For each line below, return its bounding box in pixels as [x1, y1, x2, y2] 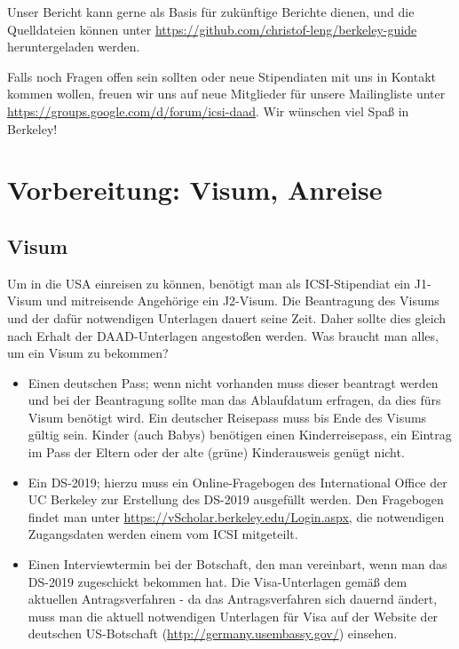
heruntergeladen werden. [7, 37, 140, 56]
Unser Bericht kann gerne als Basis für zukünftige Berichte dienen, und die [7, 3, 415, 20]
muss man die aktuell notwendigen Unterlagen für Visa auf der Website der [28, 606, 439, 625]
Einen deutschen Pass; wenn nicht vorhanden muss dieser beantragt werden [28, 373, 439, 392]
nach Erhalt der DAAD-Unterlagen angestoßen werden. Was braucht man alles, [7, 326, 439, 344]
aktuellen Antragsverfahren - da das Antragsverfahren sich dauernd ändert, [28, 590, 438, 608]
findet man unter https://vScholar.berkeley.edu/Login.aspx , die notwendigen [28, 507, 445, 526]
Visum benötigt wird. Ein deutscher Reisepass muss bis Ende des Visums [28, 408, 427, 426]
